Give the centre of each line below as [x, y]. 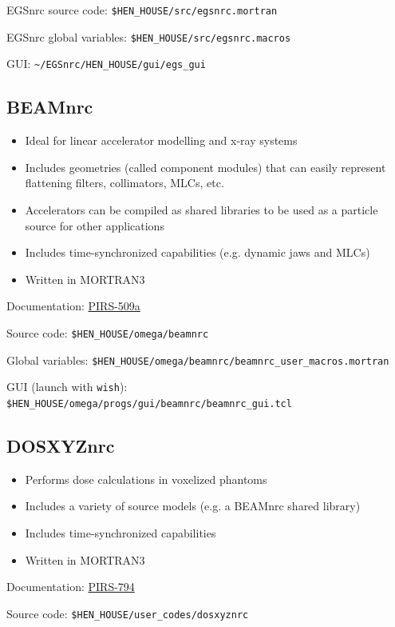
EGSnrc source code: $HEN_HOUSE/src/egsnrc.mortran [142, 10]
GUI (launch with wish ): [67, 387]
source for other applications [95, 225]
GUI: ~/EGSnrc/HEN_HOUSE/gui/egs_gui [106, 64]
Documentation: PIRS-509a [73, 306]
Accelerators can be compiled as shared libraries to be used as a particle [201, 209]
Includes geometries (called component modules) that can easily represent [205, 167]
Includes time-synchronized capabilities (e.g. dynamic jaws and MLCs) [197, 252]
